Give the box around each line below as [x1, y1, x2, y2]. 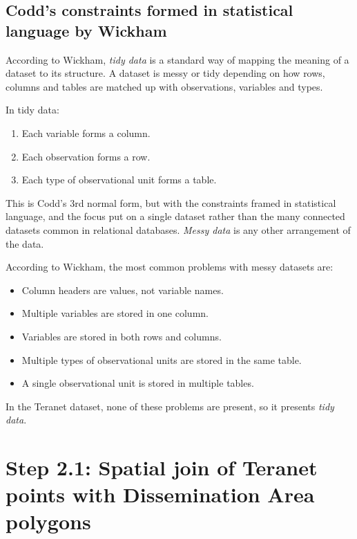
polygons [6, 507, 91, 536]
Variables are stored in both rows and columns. [21, 329, 222, 343]
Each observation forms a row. [21, 149, 151, 163]
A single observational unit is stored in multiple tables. [21, 376, 254, 390]
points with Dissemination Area [6, 480, 315, 509]
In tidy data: [6, 102, 59, 117]
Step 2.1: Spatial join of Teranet [6, 453, 318, 482]
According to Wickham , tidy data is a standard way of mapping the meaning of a [6, 52, 349, 66]
